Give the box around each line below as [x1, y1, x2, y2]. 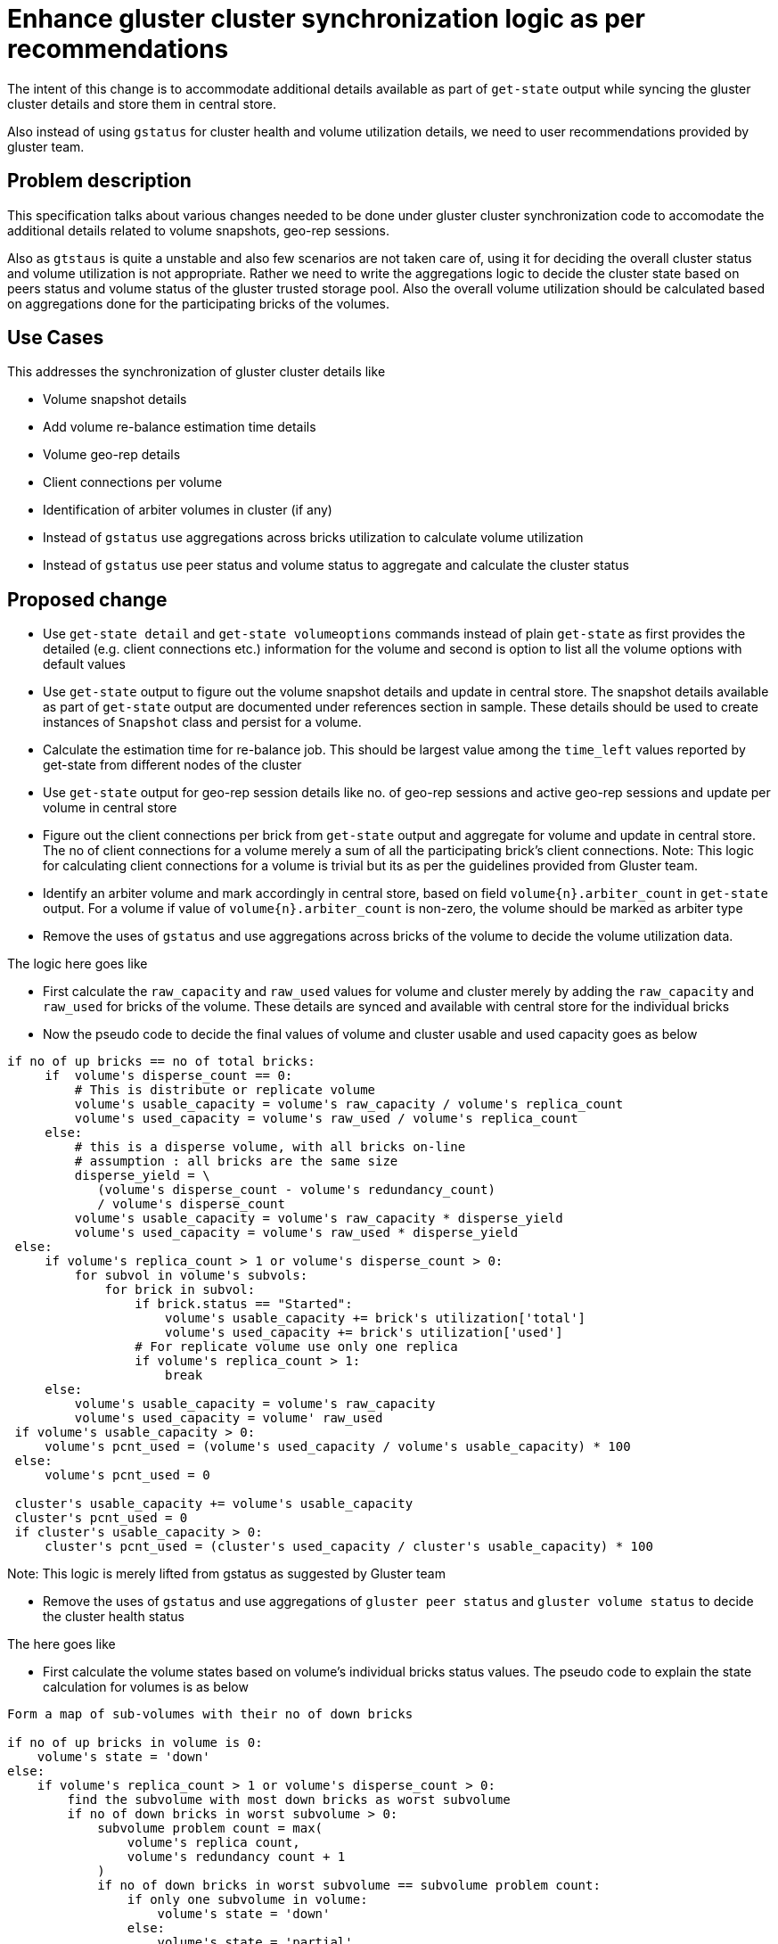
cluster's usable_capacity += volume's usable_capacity [14, 1496, 414, 1512]
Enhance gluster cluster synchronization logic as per [7, 4, 645, 34]
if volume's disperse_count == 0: [45, 1068, 293, 1083]
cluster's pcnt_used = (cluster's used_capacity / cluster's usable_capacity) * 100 [45, 1539, 653, 1554]
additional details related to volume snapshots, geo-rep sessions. [7, 222, 390, 238]
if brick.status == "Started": [135, 1297, 353, 1312]
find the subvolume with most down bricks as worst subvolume [67, 1792, 511, 1808]
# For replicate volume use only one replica [135, 1339, 458, 1355]
